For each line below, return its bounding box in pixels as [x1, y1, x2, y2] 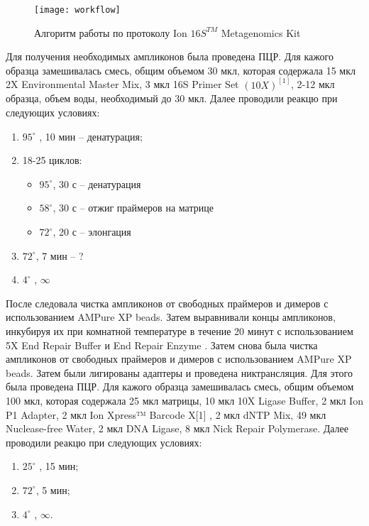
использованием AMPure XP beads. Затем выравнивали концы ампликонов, [6, 309, 336, 324]
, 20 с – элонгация [53, 224, 131, 239]
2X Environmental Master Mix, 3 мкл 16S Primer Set [6, 77, 239, 92]
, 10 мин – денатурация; [39, 128, 143, 143]
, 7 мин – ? [35, 248, 84, 263]
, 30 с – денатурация [53, 176, 141, 191]
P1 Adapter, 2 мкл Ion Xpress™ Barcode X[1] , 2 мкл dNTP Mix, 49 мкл [6, 407, 326, 422]
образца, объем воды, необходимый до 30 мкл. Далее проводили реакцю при [6, 91, 338, 106]
